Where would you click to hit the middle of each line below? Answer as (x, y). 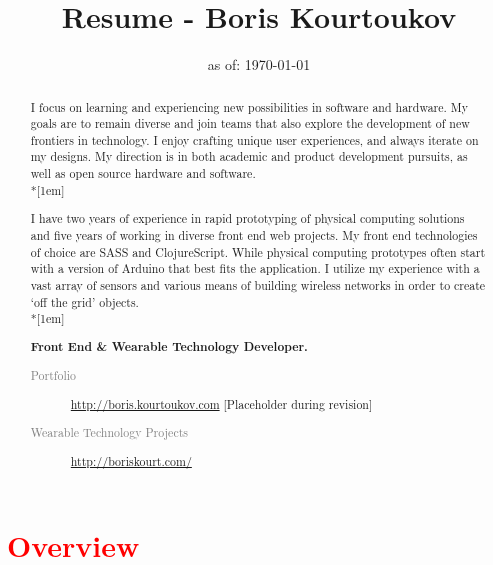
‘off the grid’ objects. (84, 301)
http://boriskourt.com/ (131, 461)
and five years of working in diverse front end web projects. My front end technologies (254, 235)
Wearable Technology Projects (109, 432)
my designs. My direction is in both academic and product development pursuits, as (249, 156)
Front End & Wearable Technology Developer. (169, 346)
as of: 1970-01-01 (259, 64)
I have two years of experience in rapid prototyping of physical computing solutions (247, 218)
